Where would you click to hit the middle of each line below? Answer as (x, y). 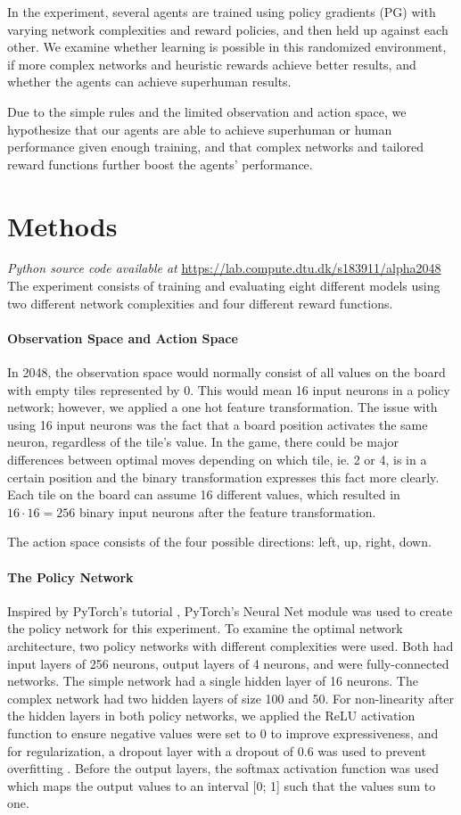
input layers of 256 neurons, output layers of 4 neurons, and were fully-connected (228, 663)
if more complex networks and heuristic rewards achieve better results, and (212, 64)
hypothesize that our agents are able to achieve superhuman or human (200, 129)
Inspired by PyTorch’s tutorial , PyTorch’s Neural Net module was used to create (230, 610)
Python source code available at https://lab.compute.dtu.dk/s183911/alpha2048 (224, 268)
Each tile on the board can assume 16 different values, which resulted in (204, 494)
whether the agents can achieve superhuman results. (149, 82)
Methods (62, 225)
